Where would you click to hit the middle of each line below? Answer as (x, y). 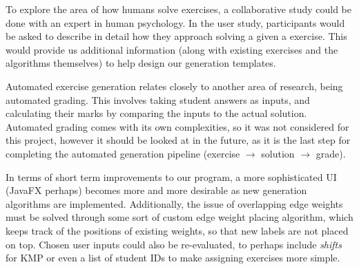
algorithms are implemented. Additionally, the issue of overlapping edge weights (174, 203)
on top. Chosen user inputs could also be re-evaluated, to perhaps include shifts (174, 244)
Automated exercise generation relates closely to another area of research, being (174, 86)
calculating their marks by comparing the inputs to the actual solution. (156, 113)
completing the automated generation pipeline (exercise (123, 153)
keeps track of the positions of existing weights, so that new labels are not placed (177, 230)
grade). (331, 153)
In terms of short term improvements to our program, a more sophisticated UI (171, 176)
